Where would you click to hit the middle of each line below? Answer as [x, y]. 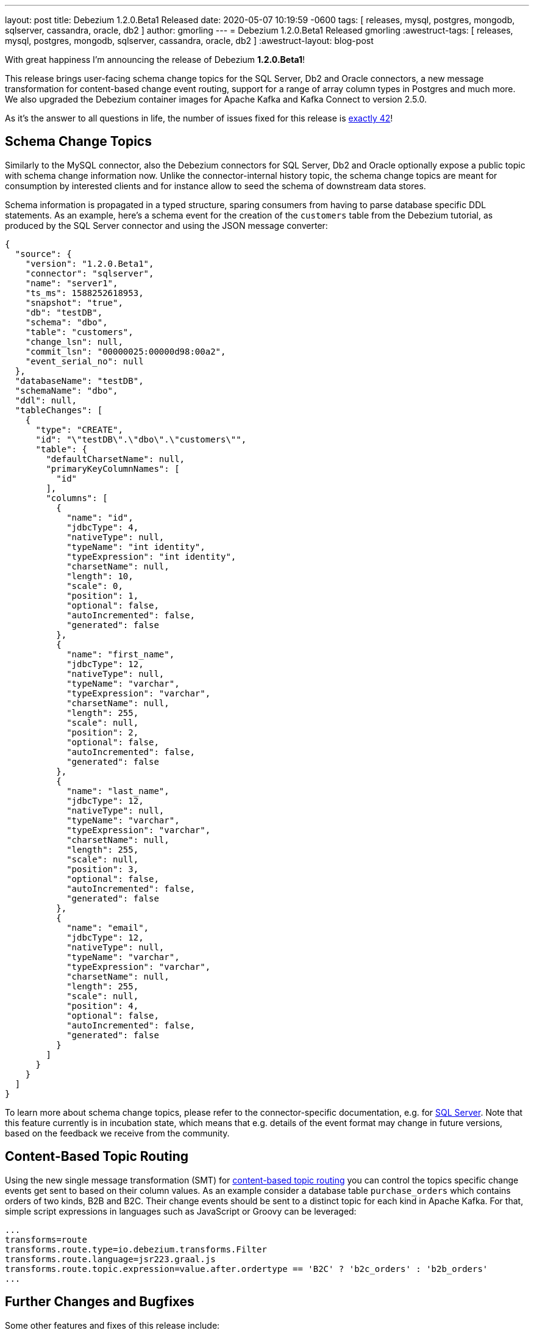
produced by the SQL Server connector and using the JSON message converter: [166, 225]
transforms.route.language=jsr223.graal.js [110, 1259]
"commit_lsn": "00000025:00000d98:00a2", [126, 351]
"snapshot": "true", [74, 302]
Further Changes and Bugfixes [100, 1302]
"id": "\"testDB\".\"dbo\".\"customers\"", [141, 439]
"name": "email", [108, 927]
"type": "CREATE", [79, 429]
